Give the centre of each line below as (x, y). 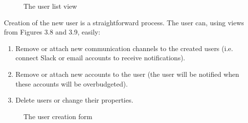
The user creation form (58, 116)
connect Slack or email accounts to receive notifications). (100, 58)
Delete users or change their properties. (74, 100)
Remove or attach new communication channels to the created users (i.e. (124, 48)
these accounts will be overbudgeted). (72, 83)
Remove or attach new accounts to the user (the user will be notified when (127, 74)
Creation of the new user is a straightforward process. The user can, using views (124, 22)
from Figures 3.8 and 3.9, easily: (52, 32)
